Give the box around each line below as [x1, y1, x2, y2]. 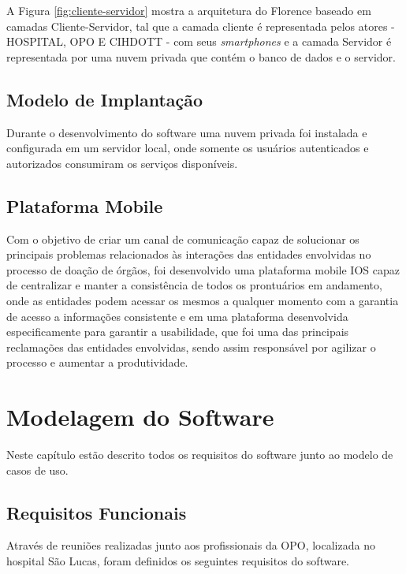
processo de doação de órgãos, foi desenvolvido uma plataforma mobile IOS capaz [6, 261, 400, 278]
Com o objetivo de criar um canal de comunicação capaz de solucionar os [6, 230, 359, 247]
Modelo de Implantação [6, 87, 203, 111]
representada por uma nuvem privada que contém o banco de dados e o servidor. [6, 48, 396, 65]
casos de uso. [6, 461, 69, 478]
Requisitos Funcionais [6, 500, 187, 524]
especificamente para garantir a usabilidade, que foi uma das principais [6, 323, 349, 340]
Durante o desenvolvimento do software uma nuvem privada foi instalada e [6, 124, 367, 140]
